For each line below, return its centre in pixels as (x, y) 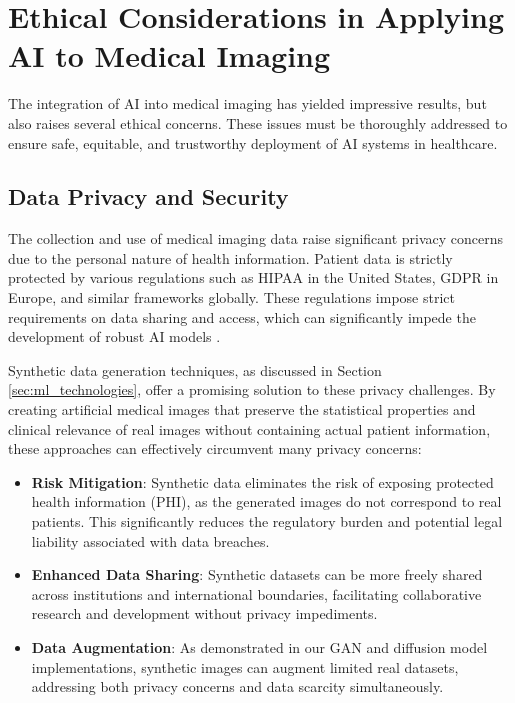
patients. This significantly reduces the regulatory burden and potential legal (267, 521)
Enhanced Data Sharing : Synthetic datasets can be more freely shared (257, 574)
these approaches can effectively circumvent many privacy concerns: (215, 448)
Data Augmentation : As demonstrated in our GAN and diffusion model (259, 646)
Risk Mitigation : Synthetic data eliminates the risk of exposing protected (262, 481)
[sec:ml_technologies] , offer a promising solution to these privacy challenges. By (252, 389)
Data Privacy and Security (148, 196)
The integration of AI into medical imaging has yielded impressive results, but (247, 103)
